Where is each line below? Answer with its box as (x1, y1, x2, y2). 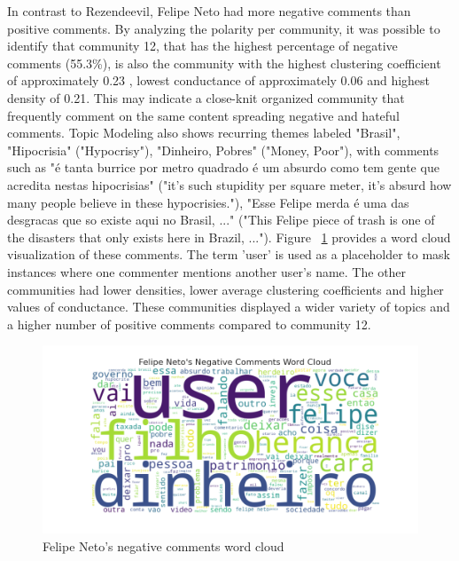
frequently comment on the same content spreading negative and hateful (7, 106, 400, 124)
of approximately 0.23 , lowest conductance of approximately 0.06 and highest (7, 71, 431, 90)
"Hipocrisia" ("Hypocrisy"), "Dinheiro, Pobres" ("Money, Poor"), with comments (7, 140, 440, 159)
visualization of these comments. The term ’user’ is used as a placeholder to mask (7, 245, 450, 264)
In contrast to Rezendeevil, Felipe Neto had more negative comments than (7, 2, 411, 20)
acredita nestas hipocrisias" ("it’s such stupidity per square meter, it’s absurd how (7, 175, 452, 194)
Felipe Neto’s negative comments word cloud (43, 536, 284, 555)
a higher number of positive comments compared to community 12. (7, 314, 371, 333)
